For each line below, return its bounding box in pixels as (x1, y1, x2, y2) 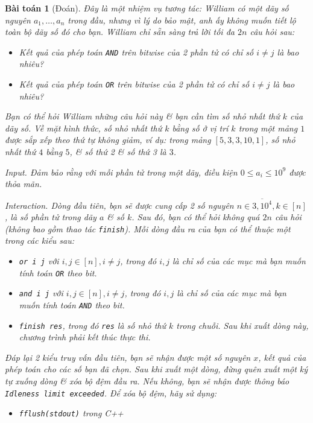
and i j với (19, 287, 63, 299)
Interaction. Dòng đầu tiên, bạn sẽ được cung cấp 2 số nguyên (5, 199, 234, 211)
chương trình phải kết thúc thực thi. (19, 331, 151, 343)
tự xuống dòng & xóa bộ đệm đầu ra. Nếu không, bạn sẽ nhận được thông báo (5, 375, 289, 387)
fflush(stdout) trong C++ (19, 407, 124, 419)
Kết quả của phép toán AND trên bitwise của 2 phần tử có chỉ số (19, 45, 254, 58)
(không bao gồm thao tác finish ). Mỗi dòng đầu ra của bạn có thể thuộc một (5, 222, 291, 235)
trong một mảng (238, 121, 298, 134)
